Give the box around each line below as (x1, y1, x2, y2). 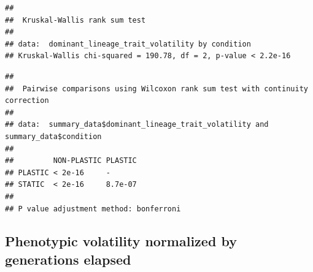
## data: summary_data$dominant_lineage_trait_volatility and (5, 120, 269, 129)
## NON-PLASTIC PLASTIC (5, 156, 137, 165)
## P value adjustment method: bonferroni (5, 204, 181, 213)
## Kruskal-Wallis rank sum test (5, 15, 146, 25)
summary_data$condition (5, 132, 102, 141)
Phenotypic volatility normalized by (5, 232, 237, 251)
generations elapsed (5, 249, 131, 268)
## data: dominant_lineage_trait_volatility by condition (5, 39, 251, 48)
